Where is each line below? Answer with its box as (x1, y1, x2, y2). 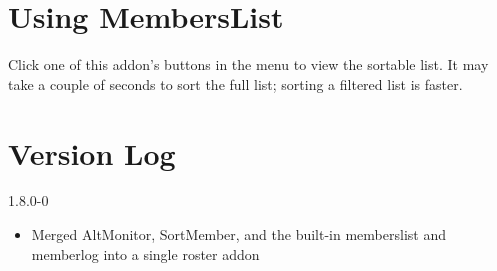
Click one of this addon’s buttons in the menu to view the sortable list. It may (8, 54, 489, 75)
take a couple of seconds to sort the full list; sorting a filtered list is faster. (8, 73, 463, 94)
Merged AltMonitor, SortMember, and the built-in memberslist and (31, 224, 446, 245)
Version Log (8, 132, 176, 173)
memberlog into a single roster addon (31, 243, 260, 264)
